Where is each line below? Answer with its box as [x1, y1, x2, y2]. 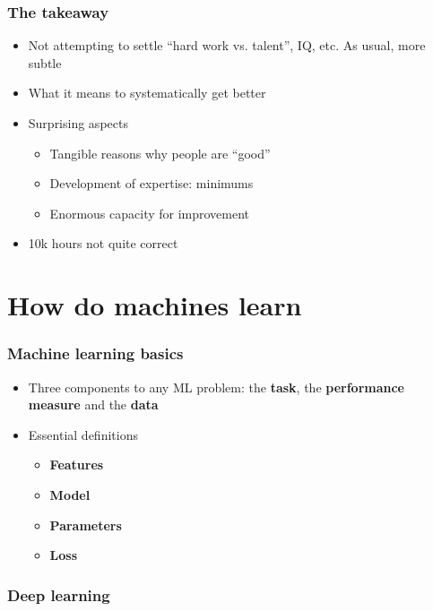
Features [49, 455, 104, 474]
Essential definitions [28, 425, 138, 443]
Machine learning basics [7, 342, 184, 365]
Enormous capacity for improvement [49, 203, 250, 222]
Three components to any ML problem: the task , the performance [28, 377, 404, 396]
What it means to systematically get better [28, 83, 266, 102]
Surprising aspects [28, 114, 128, 132]
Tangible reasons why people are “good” [49, 143, 271, 162]
